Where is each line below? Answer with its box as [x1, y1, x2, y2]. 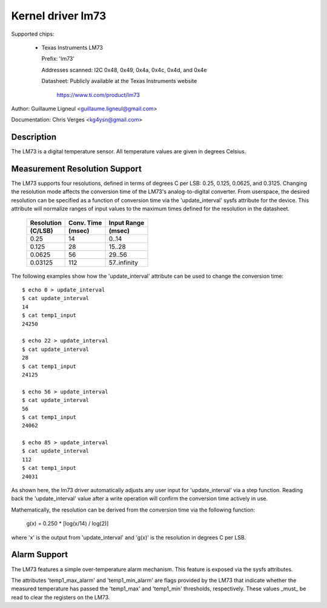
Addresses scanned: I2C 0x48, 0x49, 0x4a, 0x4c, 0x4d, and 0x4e [41, 66, 207, 73]
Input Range [108, 218, 145, 227]
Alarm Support [11, 549, 68, 560]
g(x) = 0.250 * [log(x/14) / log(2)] [26, 520, 109, 527]
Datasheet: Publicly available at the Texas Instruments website [41, 78, 197, 85]
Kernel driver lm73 [11, 9, 107, 22]
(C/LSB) [30, 226, 53, 235]
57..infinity [108, 258, 139, 267]
